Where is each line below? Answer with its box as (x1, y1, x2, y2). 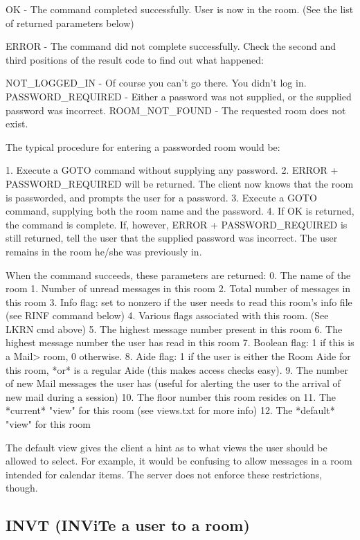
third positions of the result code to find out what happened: (6, 52, 264, 66)
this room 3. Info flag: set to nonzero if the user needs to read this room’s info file (6, 294, 352, 309)
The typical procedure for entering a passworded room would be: (6, 139, 280, 154)
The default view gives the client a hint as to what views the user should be (6, 440, 327, 454)
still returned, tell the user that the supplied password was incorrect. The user (6, 231, 338, 245)
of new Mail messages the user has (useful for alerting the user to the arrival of (6, 376, 341, 390)
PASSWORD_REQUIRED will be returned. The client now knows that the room (6, 176, 354, 190)
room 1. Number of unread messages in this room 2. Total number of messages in (6, 281, 351, 296)
